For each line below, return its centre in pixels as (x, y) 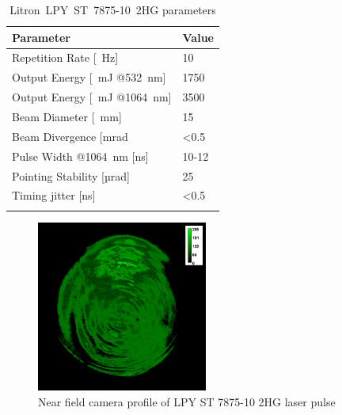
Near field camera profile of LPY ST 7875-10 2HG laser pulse (187, 401)
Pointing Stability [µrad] (71, 175)
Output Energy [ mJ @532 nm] (89, 77)
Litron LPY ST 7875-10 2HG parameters (113, 10)
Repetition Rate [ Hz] (65, 57)
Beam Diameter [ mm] (67, 116)
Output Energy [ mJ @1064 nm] (92, 97)
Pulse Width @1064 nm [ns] (80, 156)
